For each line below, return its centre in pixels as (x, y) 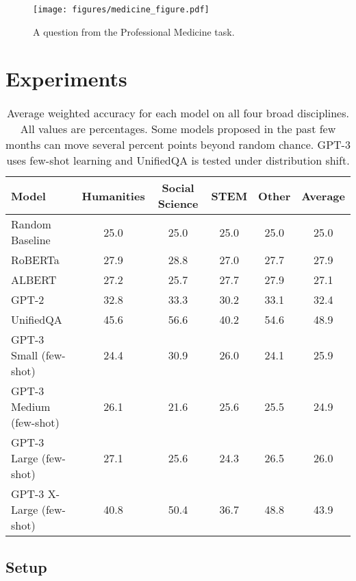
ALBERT (34, 280)
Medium (31, 407)
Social (178, 188)
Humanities (113, 195)
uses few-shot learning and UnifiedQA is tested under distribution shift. (178, 161)
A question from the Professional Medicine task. (134, 31)
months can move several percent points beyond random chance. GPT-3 (178, 145)
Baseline (31, 240)
